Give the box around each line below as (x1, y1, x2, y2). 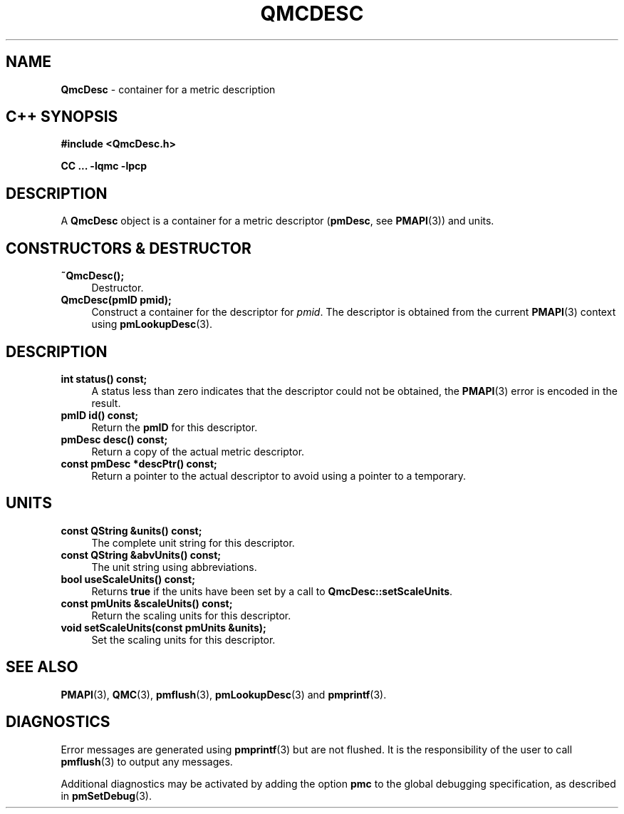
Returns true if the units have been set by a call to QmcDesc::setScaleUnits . (91, 584, 453, 597)
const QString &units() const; (61, 524, 202, 537)
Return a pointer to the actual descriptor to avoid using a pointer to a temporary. (91, 469, 467, 482)
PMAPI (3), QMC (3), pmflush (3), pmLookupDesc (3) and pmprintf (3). (61, 688, 387, 701)
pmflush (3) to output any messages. (61, 755, 233, 768)
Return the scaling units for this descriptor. (91, 609, 291, 622)
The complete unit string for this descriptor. (91, 536, 295, 549)
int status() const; (61, 372, 147, 385)
